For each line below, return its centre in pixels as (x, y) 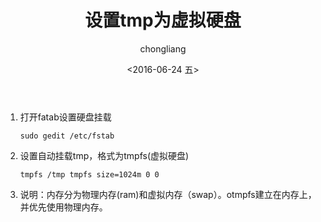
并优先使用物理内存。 (63, 207)
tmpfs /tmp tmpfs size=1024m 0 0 (89, 174)
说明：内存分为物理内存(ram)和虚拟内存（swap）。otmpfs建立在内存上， (168, 194)
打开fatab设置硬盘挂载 (65, 117)
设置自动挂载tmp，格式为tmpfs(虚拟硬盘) (104, 155)
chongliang (163, 48)
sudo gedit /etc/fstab (67, 136)
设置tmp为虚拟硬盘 (163, 20)
